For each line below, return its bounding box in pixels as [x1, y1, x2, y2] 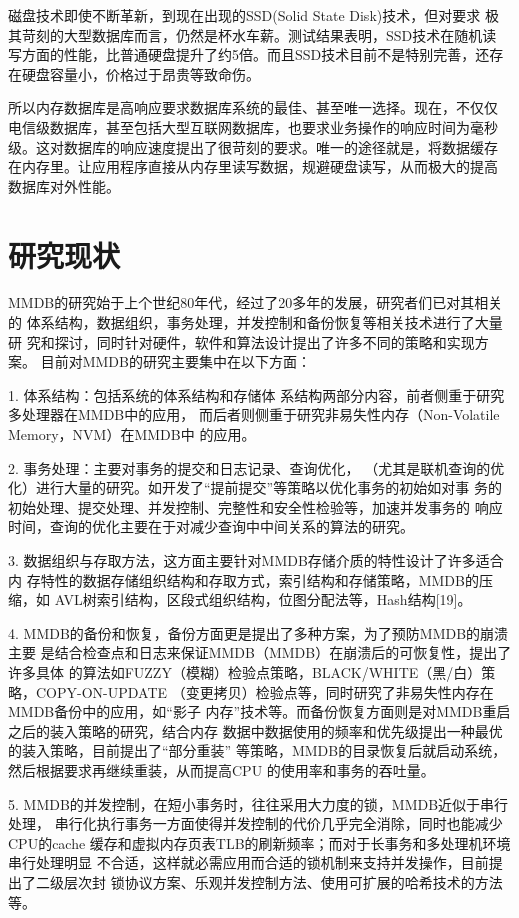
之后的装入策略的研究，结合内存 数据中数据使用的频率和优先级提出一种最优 [8, 720, 503, 741]
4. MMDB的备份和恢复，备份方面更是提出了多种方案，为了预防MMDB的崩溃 [8, 622, 509, 643]
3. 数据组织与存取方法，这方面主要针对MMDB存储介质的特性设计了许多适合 [8, 550, 504, 570]
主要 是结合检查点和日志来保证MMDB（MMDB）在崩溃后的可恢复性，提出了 [8, 642, 512, 663]
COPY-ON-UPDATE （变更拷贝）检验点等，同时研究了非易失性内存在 [35, 681, 494, 702]
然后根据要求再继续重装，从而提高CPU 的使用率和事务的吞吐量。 [8, 759, 435, 780]
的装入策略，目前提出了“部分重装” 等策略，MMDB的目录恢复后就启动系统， [8, 740, 507, 761]
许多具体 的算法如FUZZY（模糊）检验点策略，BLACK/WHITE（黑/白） [8, 661, 482, 682]
